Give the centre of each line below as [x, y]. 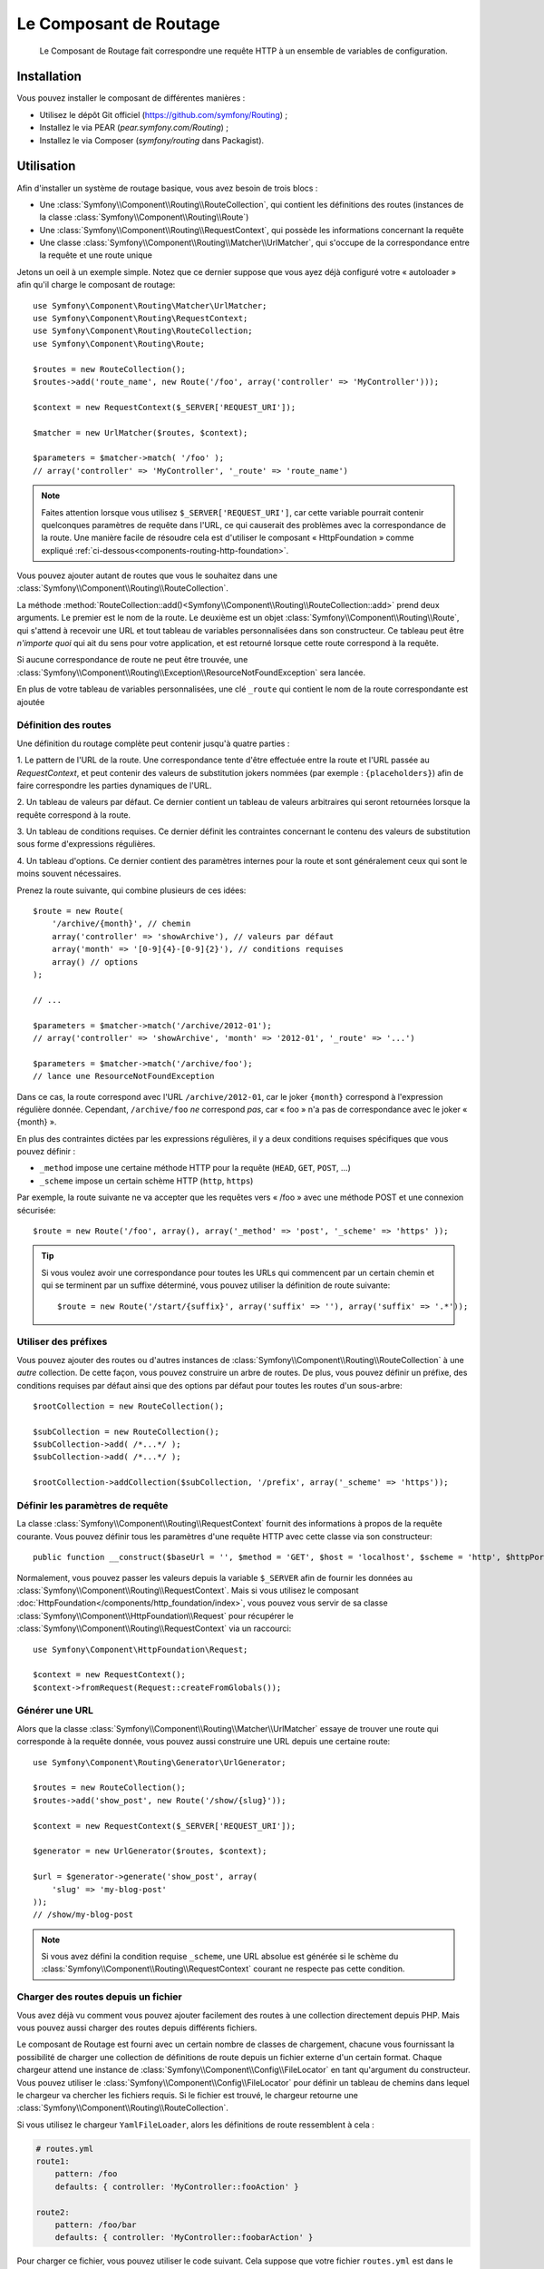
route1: [53, 2161]
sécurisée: [36, 1210]
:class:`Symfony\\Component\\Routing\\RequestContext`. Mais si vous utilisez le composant [188, 1590]
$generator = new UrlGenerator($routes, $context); [150, 1851]
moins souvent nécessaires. [69, 874]
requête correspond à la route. [74, 815]
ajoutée [31, 702]
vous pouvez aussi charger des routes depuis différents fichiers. [137, 2028]
